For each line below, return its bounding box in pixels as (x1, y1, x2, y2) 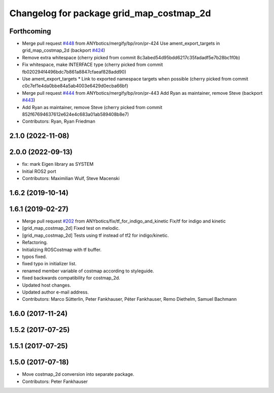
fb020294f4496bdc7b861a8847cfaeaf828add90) (22, 68, 126, 75)
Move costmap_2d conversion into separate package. (22, 371, 134, 377)
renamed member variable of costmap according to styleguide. (22, 268, 154, 274)
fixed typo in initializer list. (22, 261, 77, 267)
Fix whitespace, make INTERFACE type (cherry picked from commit (22, 61, 163, 68)
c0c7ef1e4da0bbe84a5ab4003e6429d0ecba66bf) (22, 83, 128, 89)
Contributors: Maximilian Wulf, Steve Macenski (22, 175, 120, 182)
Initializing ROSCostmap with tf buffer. (22, 246, 101, 253)
